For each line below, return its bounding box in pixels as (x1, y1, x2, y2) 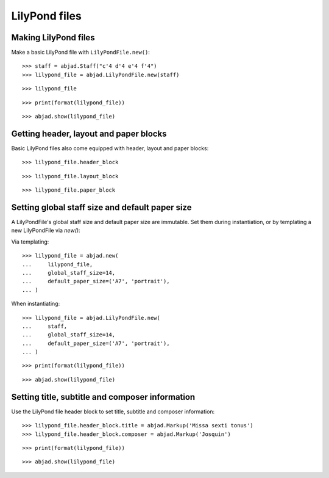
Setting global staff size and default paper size (11, 202, 192, 212)
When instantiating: (11, 300, 60, 308)
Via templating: (11, 238, 49, 245)
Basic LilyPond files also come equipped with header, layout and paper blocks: (11, 144, 209, 152)
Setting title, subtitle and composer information (11, 391, 196, 402)
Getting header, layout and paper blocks (11, 128, 167, 139)
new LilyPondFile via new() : (11, 226, 80, 234)
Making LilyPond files (11, 32, 95, 43)
